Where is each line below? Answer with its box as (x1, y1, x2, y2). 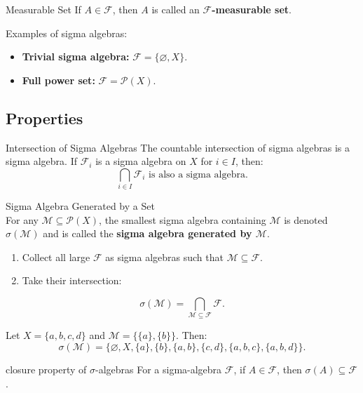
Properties (6, 107, 83, 128)
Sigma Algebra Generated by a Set (6, 199, 155, 213)
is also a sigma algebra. (149, 169, 248, 180)
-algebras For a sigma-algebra (95, 361, 222, 376)
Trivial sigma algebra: (22, 49, 130, 64)
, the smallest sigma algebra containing (99, 212, 266, 227)
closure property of (6, 361, 87, 376)
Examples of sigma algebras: (6, 25, 128, 40)
